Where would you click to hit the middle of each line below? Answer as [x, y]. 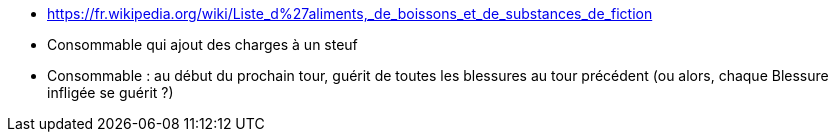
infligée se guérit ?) [110, 92]
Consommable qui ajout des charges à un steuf [202, 44]
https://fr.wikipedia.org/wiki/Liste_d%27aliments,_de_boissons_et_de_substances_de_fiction [350, 13]
